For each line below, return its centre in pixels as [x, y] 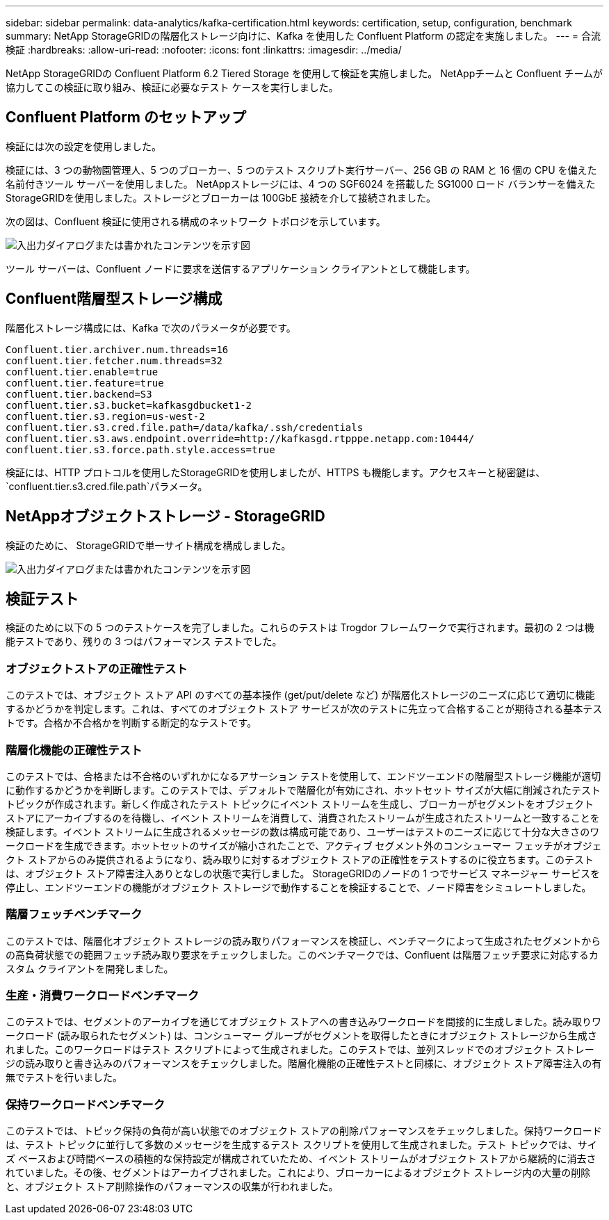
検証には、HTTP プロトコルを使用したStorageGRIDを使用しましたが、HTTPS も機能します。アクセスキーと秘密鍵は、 [276, 472]
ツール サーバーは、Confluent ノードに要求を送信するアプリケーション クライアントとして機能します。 [241, 268]
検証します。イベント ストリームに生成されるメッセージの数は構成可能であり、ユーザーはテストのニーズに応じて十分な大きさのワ [303, 831]
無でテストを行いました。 [64, 1077]
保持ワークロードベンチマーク [86, 1104]
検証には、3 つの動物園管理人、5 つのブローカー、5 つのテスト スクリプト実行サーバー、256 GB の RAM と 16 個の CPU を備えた [301, 170]
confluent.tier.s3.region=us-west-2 [105, 416]
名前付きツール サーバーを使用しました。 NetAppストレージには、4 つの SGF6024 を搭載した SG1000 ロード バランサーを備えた [301, 184]
